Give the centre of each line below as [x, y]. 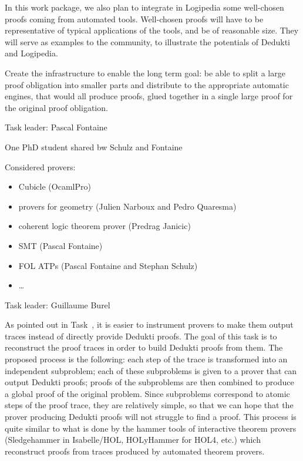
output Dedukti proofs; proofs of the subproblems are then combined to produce [149, 382]
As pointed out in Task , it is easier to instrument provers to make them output [149, 324]
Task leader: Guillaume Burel [58, 304]
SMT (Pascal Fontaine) [60, 245]
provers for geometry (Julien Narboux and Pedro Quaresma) [127, 206]
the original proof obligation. [56, 107]
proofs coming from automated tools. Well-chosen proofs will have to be [134, 18]
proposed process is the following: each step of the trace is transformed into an [146, 359]
